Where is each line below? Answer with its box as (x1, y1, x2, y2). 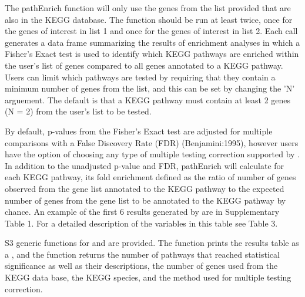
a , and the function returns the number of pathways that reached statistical (5, 248, 280, 260)
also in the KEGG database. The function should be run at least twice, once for (5, 13, 293, 25)
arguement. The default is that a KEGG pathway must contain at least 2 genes (5, 93, 291, 106)
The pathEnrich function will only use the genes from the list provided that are (5, 2, 291, 14)
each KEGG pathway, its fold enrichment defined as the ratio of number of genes (5, 171, 296, 183)
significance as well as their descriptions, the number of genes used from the (5, 259, 278, 272)
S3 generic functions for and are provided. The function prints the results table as (5, 237, 299, 249)
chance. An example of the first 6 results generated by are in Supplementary (5, 205, 280, 218)
